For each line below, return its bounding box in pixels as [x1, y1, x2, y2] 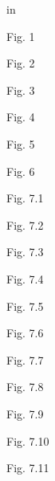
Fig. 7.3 [6, 243, 44, 260]
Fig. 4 [6, 108, 35, 125]
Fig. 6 [6, 162, 35, 179]
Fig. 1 [6, 27, 35, 44]
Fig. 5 [6, 135, 35, 152]
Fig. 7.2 [6, 216, 44, 233]
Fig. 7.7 [6, 351, 44, 368]
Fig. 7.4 [6, 270, 44, 287]
